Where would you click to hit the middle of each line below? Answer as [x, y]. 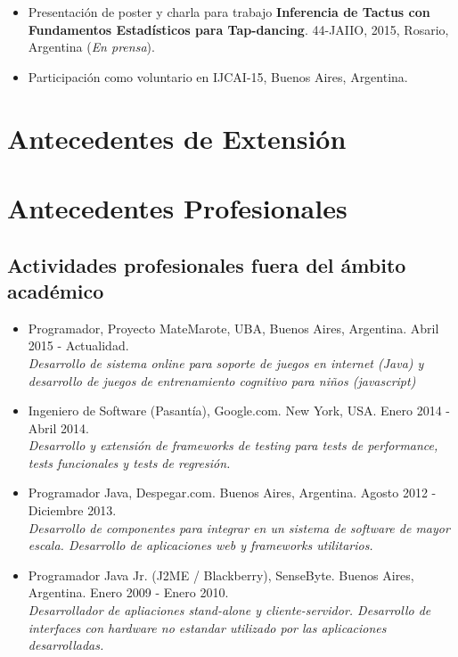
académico [56, 290]
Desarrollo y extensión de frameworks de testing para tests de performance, [233, 445]
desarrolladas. [66, 645]
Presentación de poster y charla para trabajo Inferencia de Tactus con [229, 12]
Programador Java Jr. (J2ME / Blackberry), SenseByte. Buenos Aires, [221, 575]
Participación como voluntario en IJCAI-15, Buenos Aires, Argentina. [218, 76]
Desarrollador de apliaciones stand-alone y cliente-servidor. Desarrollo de [229, 610]
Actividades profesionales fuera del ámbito [207, 264]
